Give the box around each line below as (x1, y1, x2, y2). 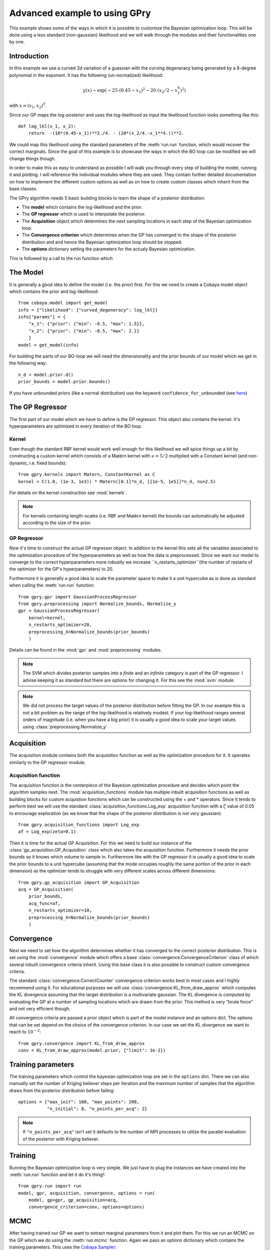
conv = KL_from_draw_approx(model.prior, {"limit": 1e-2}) (18, 1047, 166, 1053)
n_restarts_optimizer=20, (28, 622, 92, 627)
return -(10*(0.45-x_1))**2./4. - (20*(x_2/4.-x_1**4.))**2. (28, 130, 184, 136)
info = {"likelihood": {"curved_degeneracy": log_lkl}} (18, 307, 158, 312)
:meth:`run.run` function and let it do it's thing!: (9, 1171, 105, 1177)
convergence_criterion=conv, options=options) (28, 1204, 145, 1210)
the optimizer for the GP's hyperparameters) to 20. (9, 566, 114, 572)
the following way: (9, 360, 47, 366)
